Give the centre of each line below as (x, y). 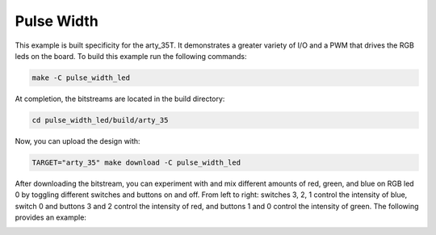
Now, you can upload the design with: (78, 141)
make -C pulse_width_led (81, 78)
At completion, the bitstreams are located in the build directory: (120, 99)
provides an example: (50, 217)
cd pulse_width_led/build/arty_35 (100, 120)
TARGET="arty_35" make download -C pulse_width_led (136, 162)
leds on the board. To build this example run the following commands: (131, 56)
